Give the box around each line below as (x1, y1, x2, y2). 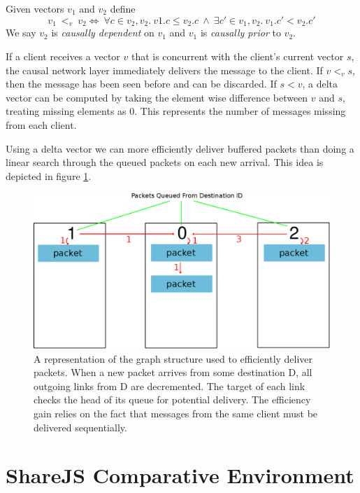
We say (6, 25, 36, 40)
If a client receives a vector (6, 48, 120, 63)
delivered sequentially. (34, 419, 127, 434)
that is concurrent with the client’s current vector (131, 48, 344, 63)
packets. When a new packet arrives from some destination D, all (34, 365, 312, 380)
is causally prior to (200, 25, 281, 40)
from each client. (6, 117, 77, 132)
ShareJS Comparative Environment (6, 461, 354, 489)
